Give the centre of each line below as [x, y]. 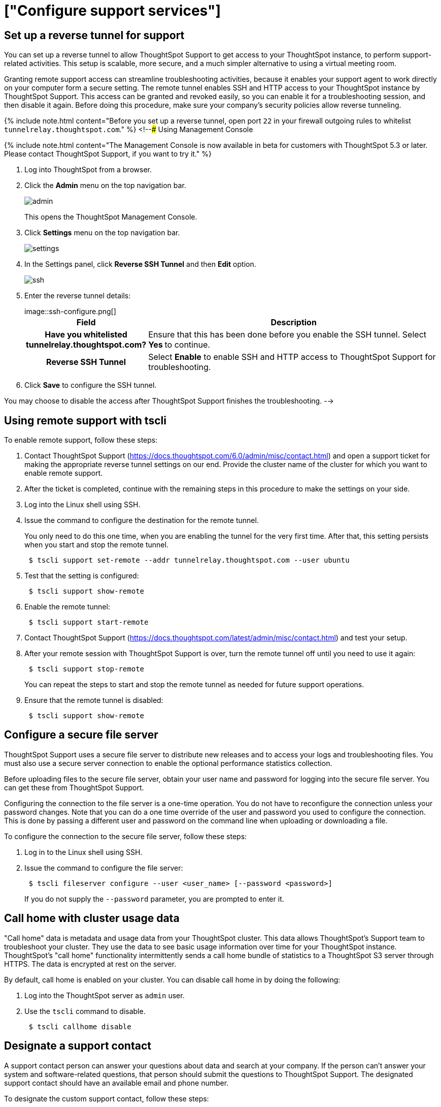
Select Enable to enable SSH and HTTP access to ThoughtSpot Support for [292, 357]
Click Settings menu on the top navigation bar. [102, 233]
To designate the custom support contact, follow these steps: [107, 1098]
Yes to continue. [179, 345]
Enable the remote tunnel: [67, 607]
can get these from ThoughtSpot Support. [74, 787]
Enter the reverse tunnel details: [78, 296]
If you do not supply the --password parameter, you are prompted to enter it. [154, 899]
